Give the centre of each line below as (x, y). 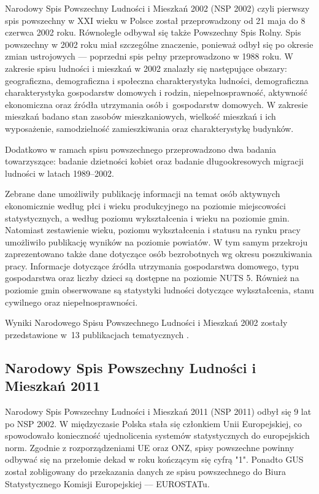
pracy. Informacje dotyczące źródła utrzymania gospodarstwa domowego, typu (152, 265)
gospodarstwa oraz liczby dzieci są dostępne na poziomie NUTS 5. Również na (152, 278)
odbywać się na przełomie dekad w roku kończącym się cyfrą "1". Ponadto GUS (154, 459)
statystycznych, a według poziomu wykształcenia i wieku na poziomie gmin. (147, 218)
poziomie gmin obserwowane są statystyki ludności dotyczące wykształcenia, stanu (159, 290)
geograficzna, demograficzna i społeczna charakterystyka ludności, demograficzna (157, 80)
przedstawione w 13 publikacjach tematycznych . (97, 334)
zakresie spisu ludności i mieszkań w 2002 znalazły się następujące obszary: (146, 68)
